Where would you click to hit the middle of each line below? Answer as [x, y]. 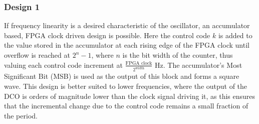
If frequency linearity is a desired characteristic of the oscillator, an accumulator [127, 25]
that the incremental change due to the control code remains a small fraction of [126, 106]
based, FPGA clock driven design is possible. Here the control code [107, 35]
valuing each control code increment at [63, 65]
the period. [21, 115]
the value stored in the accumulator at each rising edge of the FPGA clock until [127, 45]
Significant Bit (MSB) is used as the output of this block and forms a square [122, 76]
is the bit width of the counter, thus [178, 55]
